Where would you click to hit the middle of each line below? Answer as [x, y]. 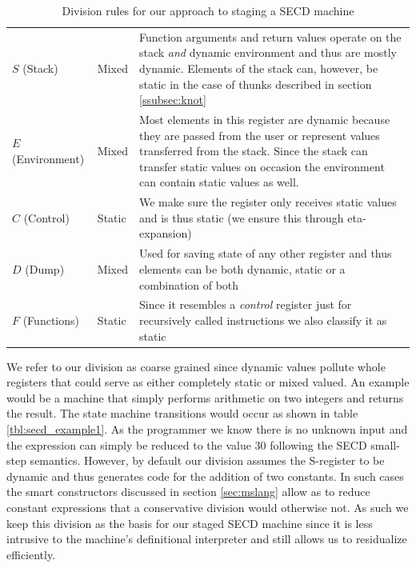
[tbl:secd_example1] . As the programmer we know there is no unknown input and [207, 429]
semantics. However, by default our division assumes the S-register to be [207, 460]
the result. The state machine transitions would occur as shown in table [182, 413]
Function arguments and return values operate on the [270, 36]
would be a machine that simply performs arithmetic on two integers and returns [205, 397]
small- [385, 444]
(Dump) [45, 268]
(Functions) [51, 320]
